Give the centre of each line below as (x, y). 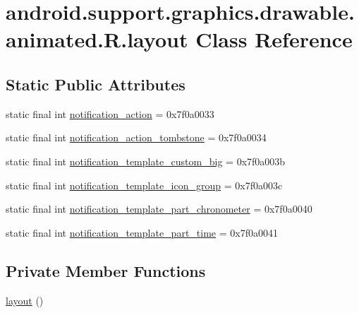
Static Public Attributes (96, 84)
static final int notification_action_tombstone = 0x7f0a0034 (136, 137)
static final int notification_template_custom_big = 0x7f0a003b (146, 161)
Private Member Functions (106, 270)
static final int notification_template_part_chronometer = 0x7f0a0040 (159, 209)
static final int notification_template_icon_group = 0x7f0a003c (144, 185)
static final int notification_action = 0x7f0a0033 (110, 113)
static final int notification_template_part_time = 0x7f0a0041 (142, 232)
